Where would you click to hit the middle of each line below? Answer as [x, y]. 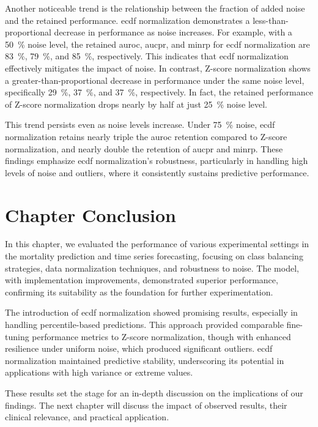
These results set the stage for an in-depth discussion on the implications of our [154, 392]
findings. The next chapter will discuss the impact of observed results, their [146, 405]
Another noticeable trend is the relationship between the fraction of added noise [155, 8]
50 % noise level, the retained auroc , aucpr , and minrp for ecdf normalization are [157, 44]
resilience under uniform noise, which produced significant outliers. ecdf [139, 348]
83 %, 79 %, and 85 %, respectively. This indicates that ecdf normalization [147, 56]
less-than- [271, 20]
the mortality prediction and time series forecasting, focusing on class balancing [154, 256]
